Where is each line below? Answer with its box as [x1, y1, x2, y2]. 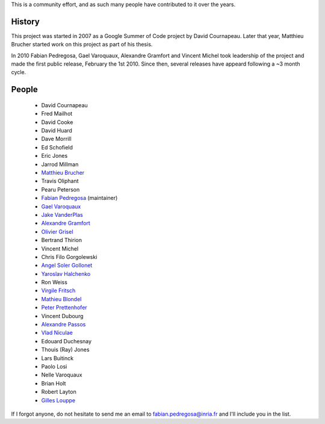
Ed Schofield [41, 143, 73, 151]
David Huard [41, 127, 72, 134]
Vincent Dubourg [41, 312, 84, 319]
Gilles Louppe [41, 396, 76, 404]
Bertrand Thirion [41, 237, 82, 244]
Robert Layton [41, 388, 76, 396]
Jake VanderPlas [41, 211, 84, 218]
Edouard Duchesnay [41, 337, 92, 344]
